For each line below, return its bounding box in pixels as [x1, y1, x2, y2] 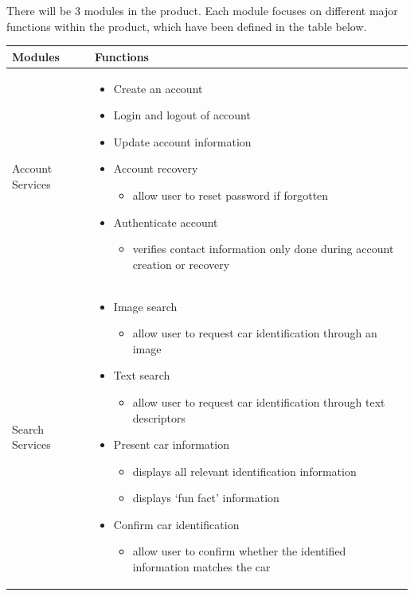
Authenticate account [113, 213, 218, 230]
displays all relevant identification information [132, 462, 357, 479]
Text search [113, 367, 170, 384]
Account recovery [113, 160, 198, 177]
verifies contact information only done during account [132, 240, 394, 257]
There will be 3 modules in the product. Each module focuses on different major [6, 2, 398, 18]
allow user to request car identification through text [132, 393, 385, 410]
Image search [113, 298, 178, 314]
